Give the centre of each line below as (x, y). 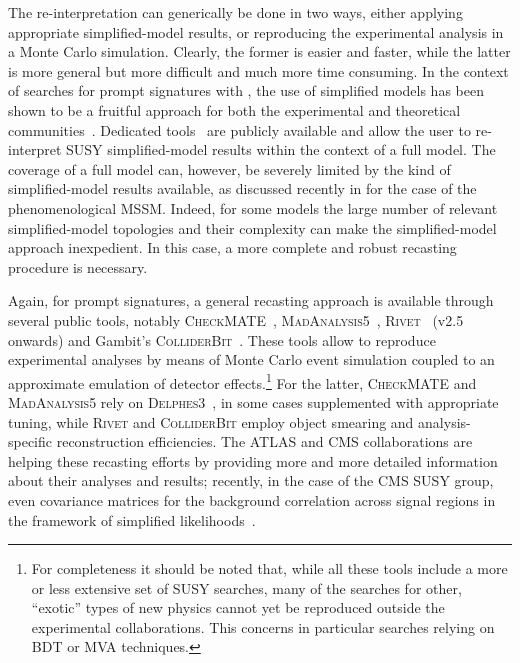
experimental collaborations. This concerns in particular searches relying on (263, 626)
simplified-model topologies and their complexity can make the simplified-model (252, 227)
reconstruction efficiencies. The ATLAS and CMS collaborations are (264, 441)
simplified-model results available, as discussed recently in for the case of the (242, 188)
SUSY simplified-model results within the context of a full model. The (281, 149)
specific (30, 441)
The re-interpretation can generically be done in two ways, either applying (235, 12)
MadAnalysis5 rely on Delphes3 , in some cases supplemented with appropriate (253, 401)
